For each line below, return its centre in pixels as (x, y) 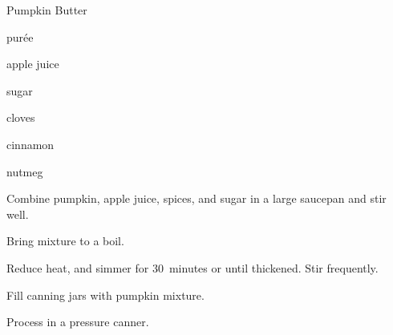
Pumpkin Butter (47, 10)
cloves (21, 117)
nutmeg (25, 171)
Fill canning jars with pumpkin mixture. (105, 295)
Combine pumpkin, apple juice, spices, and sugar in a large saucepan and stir (196, 198)
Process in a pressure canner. (78, 322)
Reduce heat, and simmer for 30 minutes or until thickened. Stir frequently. (192, 267)
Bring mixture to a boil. (65, 241)
